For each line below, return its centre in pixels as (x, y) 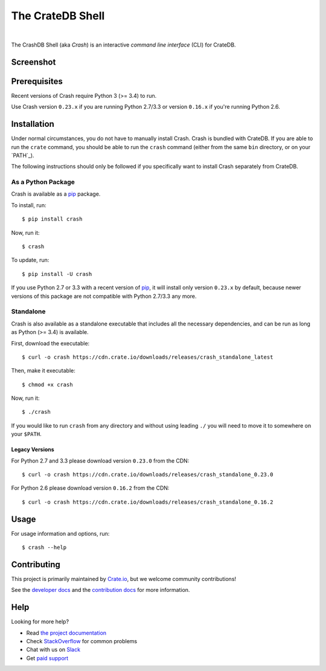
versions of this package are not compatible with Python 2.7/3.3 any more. (104, 296)
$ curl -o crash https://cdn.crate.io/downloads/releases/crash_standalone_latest (148, 357)
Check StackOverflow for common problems (82, 641)
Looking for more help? (40, 621)
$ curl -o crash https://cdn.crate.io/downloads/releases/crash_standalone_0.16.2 (148, 502)
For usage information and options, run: (60, 533)
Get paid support (47, 658)
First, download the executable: (50, 343)
